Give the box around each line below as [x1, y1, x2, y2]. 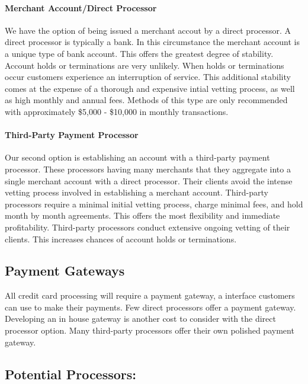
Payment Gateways [5, 261, 125, 280]
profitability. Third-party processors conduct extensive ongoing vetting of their [5, 220, 290, 233]
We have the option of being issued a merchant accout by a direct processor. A [5, 24, 291, 36]
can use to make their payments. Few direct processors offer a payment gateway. [5, 300, 296, 313]
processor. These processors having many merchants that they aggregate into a [5, 162, 291, 175]
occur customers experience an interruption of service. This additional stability [5, 71, 291, 83]
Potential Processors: [5, 364, 137, 383]
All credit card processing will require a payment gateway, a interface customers [5, 289, 295, 302]
